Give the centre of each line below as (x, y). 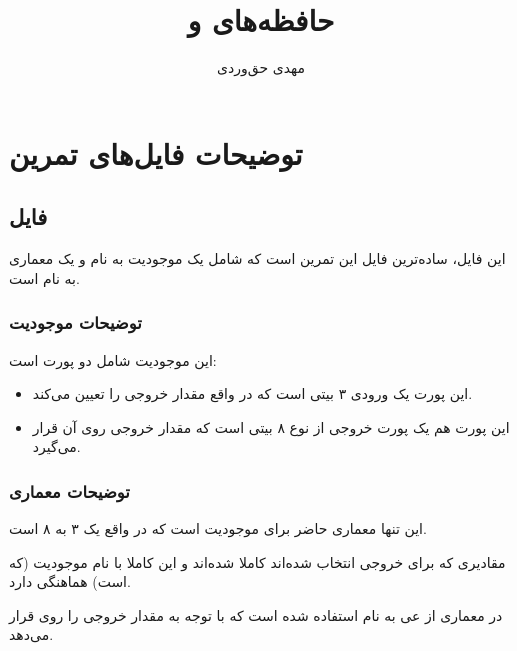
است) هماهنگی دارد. (70, 581)
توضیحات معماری (69, 490)
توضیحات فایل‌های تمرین (156, 152)
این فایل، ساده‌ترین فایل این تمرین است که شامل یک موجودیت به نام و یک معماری (257, 258)
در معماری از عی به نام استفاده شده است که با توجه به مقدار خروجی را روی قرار (256, 614)
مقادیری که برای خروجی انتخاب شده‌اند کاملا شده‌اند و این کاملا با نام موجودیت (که (257, 561)
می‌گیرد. (56, 446)
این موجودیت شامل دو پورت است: (113, 359)
